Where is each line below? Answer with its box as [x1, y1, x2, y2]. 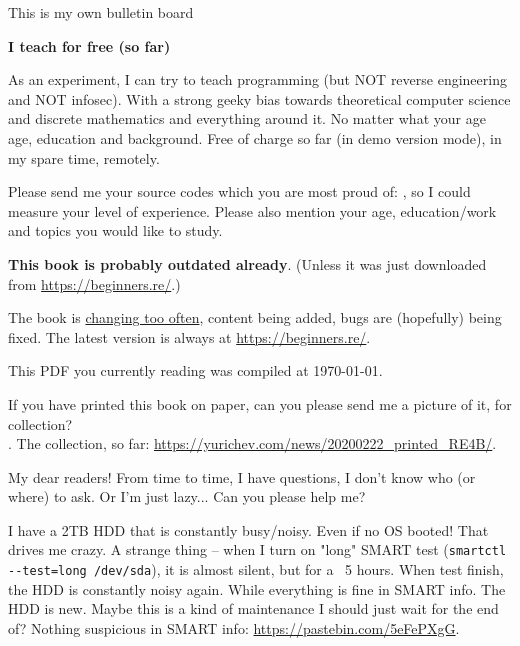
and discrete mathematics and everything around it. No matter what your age [8, 108, 486, 129]
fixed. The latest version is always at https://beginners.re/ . [8, 326, 371, 347]
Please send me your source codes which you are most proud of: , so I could [8, 181, 471, 202]
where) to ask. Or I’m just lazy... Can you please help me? [8, 486, 366, 507]
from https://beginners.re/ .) [8, 273, 181, 294]
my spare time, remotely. [8, 147, 160, 168]
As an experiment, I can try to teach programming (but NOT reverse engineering [8, 69, 507, 90]
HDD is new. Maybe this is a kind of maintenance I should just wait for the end [8, 598, 499, 619]
